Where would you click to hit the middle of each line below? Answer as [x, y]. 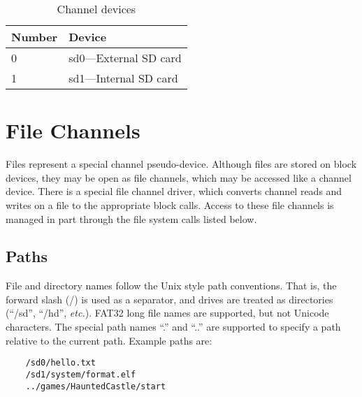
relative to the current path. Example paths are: [109, 340]
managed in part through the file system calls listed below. [131, 218]
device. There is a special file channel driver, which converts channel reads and [174, 191]
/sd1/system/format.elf [81, 374]
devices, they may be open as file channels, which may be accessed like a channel [179, 177]
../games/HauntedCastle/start [96, 386]
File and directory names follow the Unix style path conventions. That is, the [171, 286]
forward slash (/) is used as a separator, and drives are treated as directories [169, 299]
